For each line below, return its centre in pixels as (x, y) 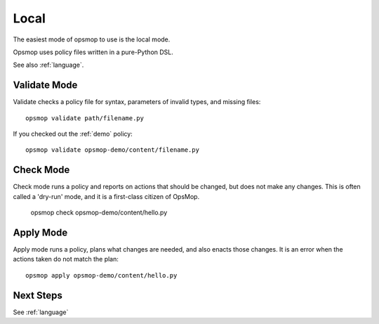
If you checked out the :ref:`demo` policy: (73, 134)
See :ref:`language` (41, 312)
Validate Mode (45, 85)
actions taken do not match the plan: (66, 259)
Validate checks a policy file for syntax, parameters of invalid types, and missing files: (137, 102)
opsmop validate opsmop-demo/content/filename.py (113, 150)
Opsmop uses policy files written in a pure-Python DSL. (93, 52)
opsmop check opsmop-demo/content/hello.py (99, 213)
